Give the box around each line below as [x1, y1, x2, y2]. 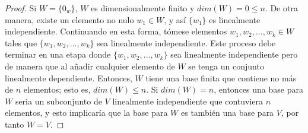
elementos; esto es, [23, 83, 91, 96]
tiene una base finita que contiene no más [145, 71, 297, 84]
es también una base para [180, 106, 274, 119]
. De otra [265, 2, 298, 14]
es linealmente [209, 13, 261, 26]
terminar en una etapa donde [5, 48, 111, 61]
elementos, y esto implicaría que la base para [5, 106, 168, 119]
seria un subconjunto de [15, 94, 102, 107]
